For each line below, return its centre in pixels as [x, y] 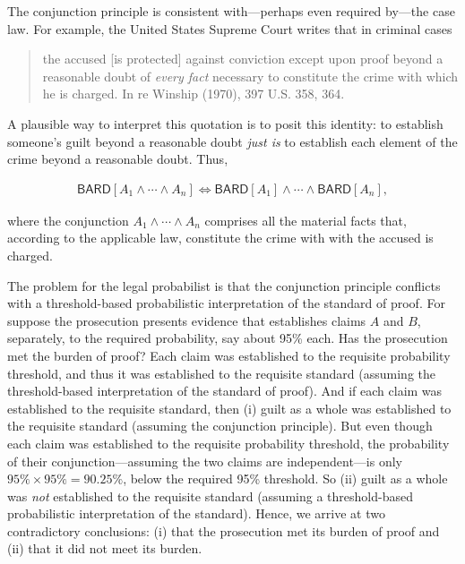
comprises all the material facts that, [306, 220]
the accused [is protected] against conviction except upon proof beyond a [243, 59]
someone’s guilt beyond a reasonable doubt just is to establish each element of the [232, 141]
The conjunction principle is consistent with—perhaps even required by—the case [231, 11]
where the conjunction [68, 220]
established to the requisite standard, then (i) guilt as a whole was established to [229, 408]
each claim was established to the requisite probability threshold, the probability [228, 443]
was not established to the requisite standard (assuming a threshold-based [210, 496]
